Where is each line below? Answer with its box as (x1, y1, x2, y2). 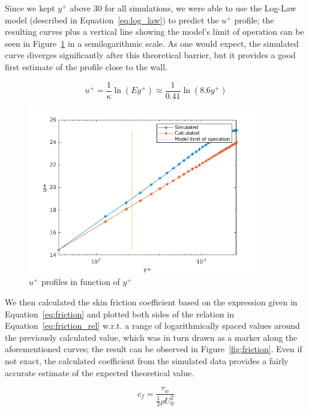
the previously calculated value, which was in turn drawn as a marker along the (5, 331, 298, 343)
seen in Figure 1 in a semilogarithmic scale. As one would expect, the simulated (5, 37, 299, 49)
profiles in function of (41, 275, 120, 288)
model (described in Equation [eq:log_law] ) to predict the (5, 13, 219, 26)
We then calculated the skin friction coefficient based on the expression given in (5, 295, 298, 308)
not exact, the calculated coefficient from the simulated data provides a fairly (5, 354, 289, 367)
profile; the (234, 13, 274, 26)
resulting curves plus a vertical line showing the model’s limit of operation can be (5, 25, 304, 38)
